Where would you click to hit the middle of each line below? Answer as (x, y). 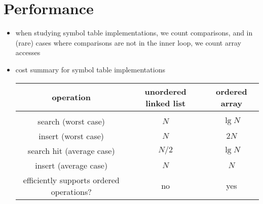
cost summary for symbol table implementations (90, 69)
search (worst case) (71, 121)
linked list (166, 103)
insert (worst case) (71, 136)
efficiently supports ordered (71, 180)
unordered (165, 91)
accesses (28, 52)
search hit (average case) (71, 150)
